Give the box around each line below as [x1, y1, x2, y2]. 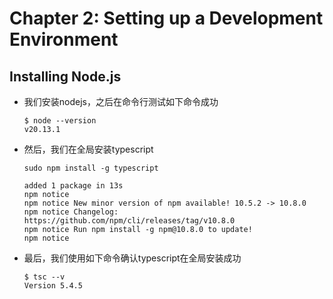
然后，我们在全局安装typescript [23, 143, 154, 155]
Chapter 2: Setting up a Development [9, 7, 324, 30]
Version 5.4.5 [23, 281, 83, 291]
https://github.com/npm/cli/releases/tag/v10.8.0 [23, 216, 236, 226]
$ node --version [23, 116, 97, 126]
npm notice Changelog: [23, 207, 119, 217]
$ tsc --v [23, 272, 66, 282]
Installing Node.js [9, 68, 122, 85]
